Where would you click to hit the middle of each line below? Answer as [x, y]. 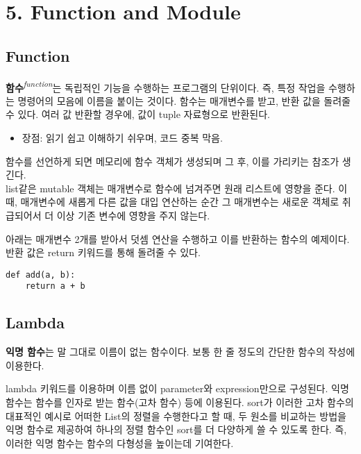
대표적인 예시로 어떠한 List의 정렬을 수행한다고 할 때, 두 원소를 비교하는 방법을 [176, 415]
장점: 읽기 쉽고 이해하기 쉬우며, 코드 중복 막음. [122, 138]
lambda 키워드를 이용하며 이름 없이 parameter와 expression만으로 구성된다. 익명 [177, 388]
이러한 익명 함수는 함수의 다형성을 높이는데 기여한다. [120, 443]
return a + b [55, 286]
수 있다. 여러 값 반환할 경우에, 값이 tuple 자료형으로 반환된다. [138, 114]
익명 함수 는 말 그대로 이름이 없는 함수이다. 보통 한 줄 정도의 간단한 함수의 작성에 [180, 352]
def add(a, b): [41, 275]
